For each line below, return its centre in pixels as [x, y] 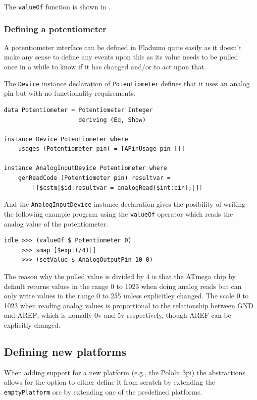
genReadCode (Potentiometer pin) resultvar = [94, 178]
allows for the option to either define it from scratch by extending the [110, 382]
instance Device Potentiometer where [66, 139]
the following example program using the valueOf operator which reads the [119, 213]
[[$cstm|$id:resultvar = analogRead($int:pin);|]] [117, 188]
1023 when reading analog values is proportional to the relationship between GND [129, 305]
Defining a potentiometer [55, 29]
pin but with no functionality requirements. [70, 93]
